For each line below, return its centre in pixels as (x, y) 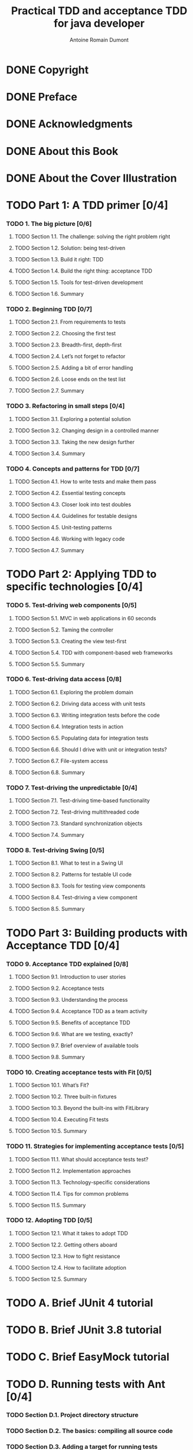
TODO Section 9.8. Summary (50, 1057)
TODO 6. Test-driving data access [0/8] (64, 679)
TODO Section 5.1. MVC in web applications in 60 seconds (85, 618)
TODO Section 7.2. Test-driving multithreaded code (77, 812)
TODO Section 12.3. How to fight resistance (67, 1256)
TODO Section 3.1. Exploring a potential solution (73, 419)
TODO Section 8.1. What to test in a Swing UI (69, 863)
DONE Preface (42, 97)
